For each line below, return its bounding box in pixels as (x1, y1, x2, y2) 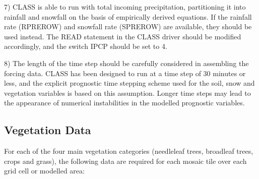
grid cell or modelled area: (4, 165, 85, 176)
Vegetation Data (4, 122, 91, 138)
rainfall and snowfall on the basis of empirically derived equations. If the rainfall (4, 11, 252, 22)
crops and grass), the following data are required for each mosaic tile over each (4, 155, 247, 166)
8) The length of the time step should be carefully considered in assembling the (4, 57, 249, 68)
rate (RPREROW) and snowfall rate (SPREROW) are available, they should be (4, 21, 252, 32)
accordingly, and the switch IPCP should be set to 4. (4, 41, 167, 51)
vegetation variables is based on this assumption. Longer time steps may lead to (4, 87, 251, 98)
